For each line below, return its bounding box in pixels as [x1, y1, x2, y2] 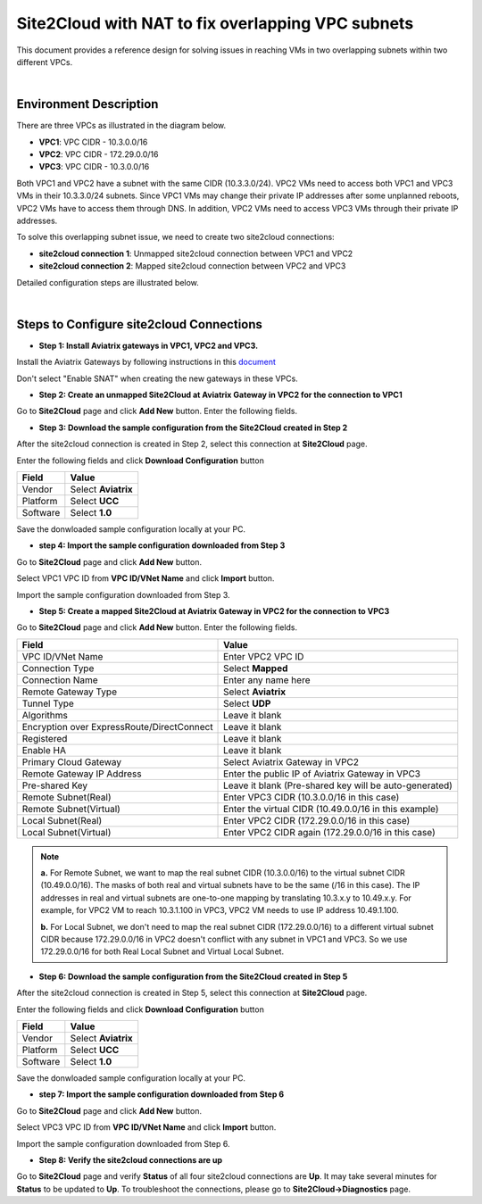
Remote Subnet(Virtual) [21, 802, 120, 815]
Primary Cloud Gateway [21, 755, 122, 768]
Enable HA [21, 743, 67, 756]
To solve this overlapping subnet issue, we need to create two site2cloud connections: [16, 232, 335, 243]
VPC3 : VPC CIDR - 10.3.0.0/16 [38, 162, 150, 172]
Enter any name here [223, 674, 311, 686]
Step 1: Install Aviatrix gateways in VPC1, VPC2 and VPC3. [38, 340, 259, 351]
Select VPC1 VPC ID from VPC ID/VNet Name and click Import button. [16, 573, 275, 584]
